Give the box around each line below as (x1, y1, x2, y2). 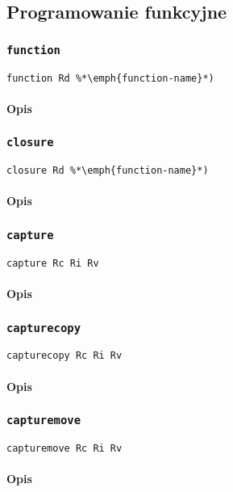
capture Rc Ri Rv (6, 257, 99, 269)
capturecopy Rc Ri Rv (6, 350, 123, 362)
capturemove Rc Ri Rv (6, 443, 123, 455)
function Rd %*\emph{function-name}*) (6, 72, 214, 84)
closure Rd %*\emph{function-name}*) (6, 165, 209, 177)
